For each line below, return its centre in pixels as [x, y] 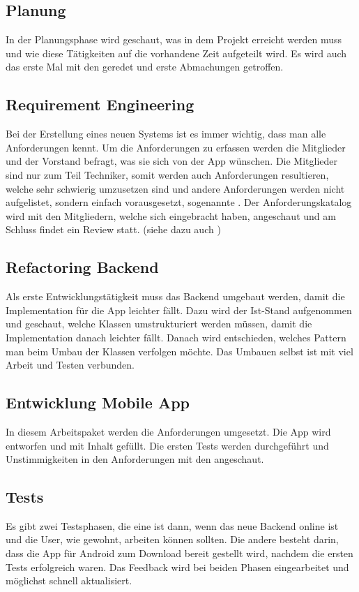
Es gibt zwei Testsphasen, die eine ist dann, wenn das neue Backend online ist [172, 525]
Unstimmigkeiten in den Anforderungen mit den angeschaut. [135, 459]
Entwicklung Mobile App [98, 402]
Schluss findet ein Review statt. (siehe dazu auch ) [113, 229]
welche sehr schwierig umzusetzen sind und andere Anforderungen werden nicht [175, 188]
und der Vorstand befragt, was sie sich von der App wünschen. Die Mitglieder [172, 161]
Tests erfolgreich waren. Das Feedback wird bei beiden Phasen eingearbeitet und [177, 567]
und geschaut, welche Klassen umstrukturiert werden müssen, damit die [159, 324]
